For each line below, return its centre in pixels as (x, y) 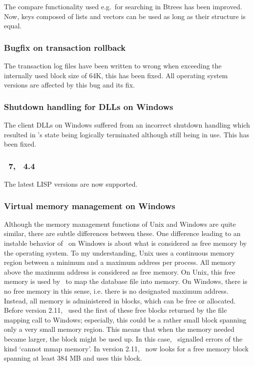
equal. (13, 26)
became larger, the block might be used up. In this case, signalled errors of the (123, 338)
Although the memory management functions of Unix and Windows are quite (120, 224)
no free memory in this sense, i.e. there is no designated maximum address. (116, 291)
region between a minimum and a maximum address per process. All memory (120, 262)
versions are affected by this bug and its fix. (69, 85)
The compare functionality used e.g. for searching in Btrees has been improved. (123, 6)
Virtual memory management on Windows (90, 205)
